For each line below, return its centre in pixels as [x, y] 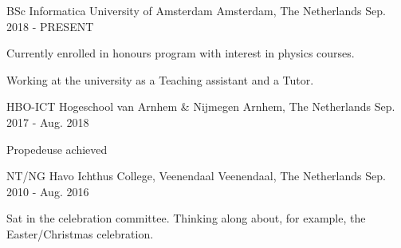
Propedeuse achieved [57, 149]
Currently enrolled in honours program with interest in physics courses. [181, 53]
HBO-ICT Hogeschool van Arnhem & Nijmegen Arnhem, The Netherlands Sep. [201, 106]
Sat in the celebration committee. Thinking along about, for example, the [186, 218]
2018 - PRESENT [50, 26]
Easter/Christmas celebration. [80, 233]
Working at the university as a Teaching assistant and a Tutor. [160, 79]
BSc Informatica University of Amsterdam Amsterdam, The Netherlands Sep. [196, 10]
